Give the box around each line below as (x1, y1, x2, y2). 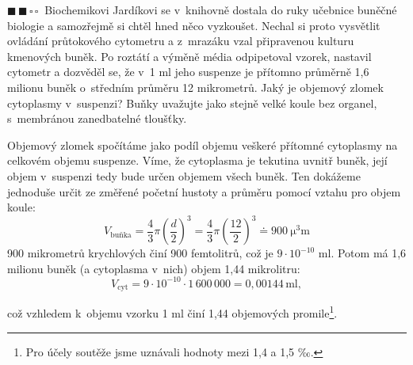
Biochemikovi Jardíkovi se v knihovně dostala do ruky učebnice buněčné (44, 2, 397, 17)
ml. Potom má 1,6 (318, 245, 407, 261)
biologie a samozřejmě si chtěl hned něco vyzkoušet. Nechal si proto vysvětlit (7, 17, 380, 33)
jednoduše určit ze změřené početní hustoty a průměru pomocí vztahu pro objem (7, 183, 401, 200)
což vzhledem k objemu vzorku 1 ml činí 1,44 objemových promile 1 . (7, 302, 338, 321)
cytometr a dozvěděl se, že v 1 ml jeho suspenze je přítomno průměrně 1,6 (7, 63, 369, 80)
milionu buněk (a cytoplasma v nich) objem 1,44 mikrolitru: (7, 260, 300, 276)
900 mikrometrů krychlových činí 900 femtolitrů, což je (7, 245, 273, 261)
